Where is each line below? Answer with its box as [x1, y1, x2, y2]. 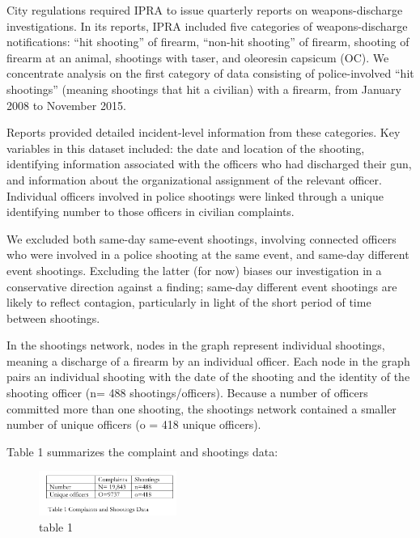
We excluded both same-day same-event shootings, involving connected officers [6, 230, 397, 247]
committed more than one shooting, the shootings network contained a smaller [6, 400, 397, 417]
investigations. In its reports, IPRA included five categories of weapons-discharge [6, 17, 408, 34]
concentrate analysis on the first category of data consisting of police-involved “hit [6, 65, 414, 82]
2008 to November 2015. [6, 96, 126, 113]
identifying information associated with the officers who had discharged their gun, [6, 155, 412, 172]
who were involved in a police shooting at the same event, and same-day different [6, 246, 409, 263]
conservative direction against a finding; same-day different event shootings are [6, 277, 397, 294]
